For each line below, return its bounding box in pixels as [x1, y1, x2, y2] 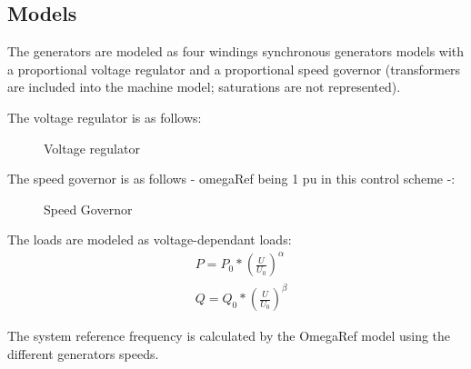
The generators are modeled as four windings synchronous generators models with [7, 42, 465, 61]
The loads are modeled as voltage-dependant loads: [7, 230, 292, 249]
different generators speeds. [7, 344, 159, 363]
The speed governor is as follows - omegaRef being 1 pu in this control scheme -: [7, 169, 456, 188]
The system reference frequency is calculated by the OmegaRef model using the [7, 326, 451, 345]
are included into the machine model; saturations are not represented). [7, 77, 401, 96]
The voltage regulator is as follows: [7, 107, 202, 126]
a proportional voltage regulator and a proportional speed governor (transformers [7, 59, 461, 78]
